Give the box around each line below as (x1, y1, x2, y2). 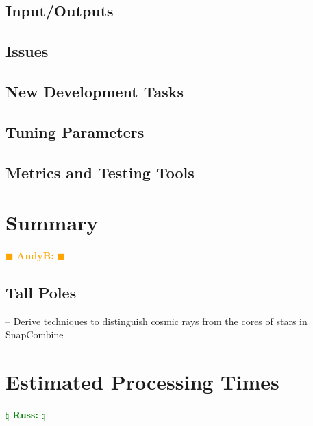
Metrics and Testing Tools (5, 161, 195, 182)
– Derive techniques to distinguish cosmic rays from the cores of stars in (5, 313, 308, 328)
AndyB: (16, 248, 54, 263)
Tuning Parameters (5, 121, 145, 142)
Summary (5, 209, 99, 237)
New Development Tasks (5, 80, 184, 102)
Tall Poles (5, 282, 77, 303)
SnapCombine (5, 327, 64, 342)
